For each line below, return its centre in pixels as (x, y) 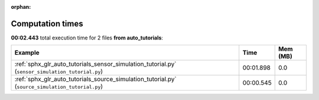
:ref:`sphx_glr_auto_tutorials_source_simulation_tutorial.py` (95, 79)
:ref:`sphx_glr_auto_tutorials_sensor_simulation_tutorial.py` (95, 64)
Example (27, 53)
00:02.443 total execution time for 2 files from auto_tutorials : (87, 38)
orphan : (21, 7)
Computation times (47, 24)
